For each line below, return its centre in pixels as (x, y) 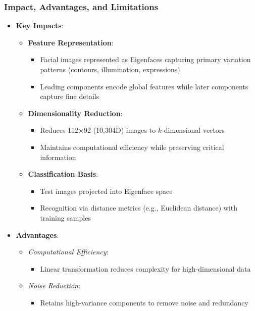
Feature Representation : (71, 42)
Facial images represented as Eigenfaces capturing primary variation (145, 59)
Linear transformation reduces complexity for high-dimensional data (145, 268)
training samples (65, 217)
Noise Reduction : (54, 286)
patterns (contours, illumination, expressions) (110, 69)
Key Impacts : (40, 25)
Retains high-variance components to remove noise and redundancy (144, 302)
